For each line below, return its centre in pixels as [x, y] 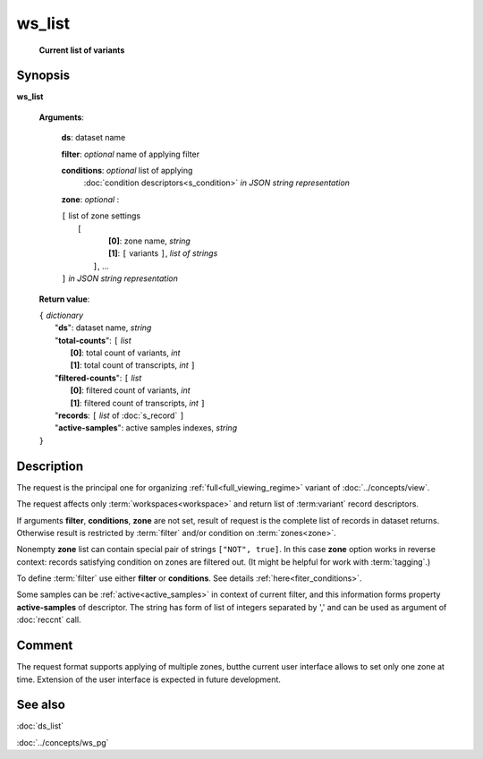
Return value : [64, 299]
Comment [45, 646]
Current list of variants [82, 50]
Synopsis [43, 76]
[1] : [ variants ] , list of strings [163, 253]
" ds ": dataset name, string [103, 328]
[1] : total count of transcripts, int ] [133, 365]
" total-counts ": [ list [93, 340]
